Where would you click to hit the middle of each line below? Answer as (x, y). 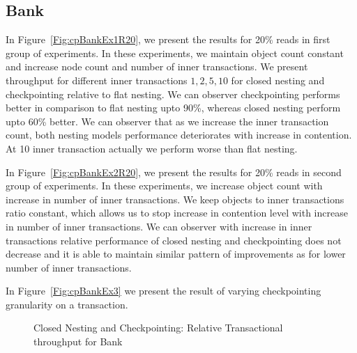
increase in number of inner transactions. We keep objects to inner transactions (175, 199)
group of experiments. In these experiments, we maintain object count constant (175, 53)
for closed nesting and (278, 80)
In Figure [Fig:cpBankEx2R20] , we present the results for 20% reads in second (174, 172)
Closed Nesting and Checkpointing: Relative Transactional (158, 328)
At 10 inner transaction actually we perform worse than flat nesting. (152, 148)
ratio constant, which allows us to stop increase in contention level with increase (177, 213)
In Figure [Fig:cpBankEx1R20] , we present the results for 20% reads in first (168, 39)
